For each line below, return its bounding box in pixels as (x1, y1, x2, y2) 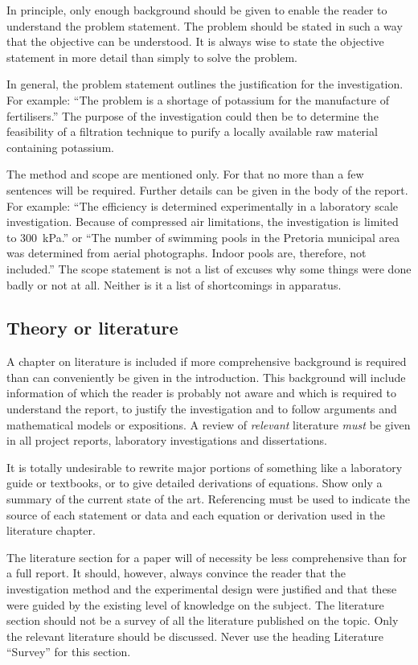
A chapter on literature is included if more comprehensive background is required (6, 353, 407, 370)
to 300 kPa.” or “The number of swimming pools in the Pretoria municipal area (6, 228, 400, 245)
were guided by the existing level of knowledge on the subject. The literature (6, 596, 384, 613)
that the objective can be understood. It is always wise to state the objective (6, 33, 384, 50)
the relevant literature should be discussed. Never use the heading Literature (6, 627, 384, 644)
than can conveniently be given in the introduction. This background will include (6, 368, 406, 385)
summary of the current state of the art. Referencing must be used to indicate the (6, 491, 410, 507)
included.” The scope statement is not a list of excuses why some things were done (6, 260, 412, 277)
